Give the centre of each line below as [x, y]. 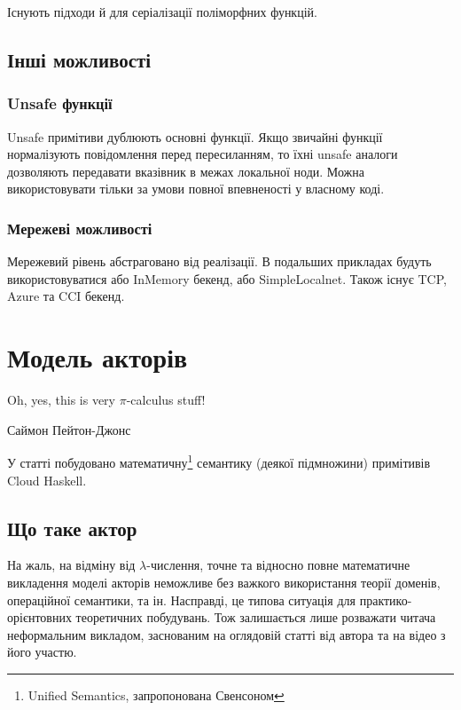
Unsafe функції [60, 103]
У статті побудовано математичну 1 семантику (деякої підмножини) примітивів [219, 461]
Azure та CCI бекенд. [66, 296]
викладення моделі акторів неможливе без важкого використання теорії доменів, [224, 582]
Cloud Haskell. [47, 480]
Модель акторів [98, 357]
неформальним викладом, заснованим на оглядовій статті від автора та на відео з [227, 634]
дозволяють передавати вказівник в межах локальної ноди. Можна [186, 171]
